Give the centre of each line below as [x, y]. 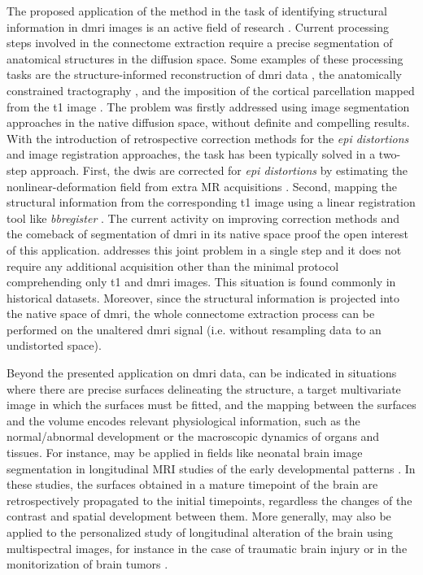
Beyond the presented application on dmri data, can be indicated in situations [202, 373]
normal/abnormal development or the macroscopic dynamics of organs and [193, 436]
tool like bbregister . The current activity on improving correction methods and [203, 218]
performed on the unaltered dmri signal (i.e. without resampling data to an [194, 329]
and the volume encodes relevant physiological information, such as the [183, 420]
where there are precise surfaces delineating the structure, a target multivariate [204, 388]
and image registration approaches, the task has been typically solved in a [191, 154]
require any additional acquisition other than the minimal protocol [173, 266]
